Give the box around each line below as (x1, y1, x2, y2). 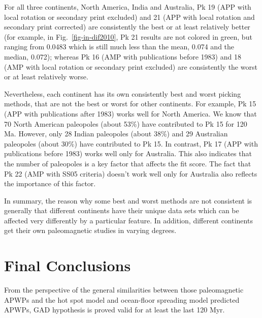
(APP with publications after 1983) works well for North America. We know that (4, 108, 257, 119)
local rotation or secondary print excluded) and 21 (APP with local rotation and (4, 11, 255, 22)
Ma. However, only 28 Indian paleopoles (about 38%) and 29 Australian (4, 128, 228, 139)
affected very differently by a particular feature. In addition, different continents (4, 215, 253, 225)
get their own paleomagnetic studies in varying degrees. (4, 225, 177, 236)
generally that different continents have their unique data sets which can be (4, 205, 239, 216)
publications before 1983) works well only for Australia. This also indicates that (4, 148, 252, 159)
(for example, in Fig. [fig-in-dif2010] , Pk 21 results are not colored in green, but (4, 31, 252, 42)
